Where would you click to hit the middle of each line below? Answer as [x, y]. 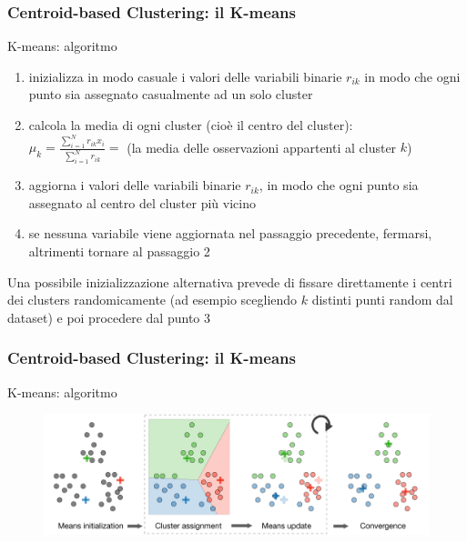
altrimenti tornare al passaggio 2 [119, 251]
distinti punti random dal [382, 300]
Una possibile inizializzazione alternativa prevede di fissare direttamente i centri [230, 281]
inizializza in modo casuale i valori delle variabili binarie [185, 76]
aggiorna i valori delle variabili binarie [135, 185]
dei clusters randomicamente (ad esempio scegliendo [152, 300]
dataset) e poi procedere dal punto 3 [109, 317]
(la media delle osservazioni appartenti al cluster [262, 147]
